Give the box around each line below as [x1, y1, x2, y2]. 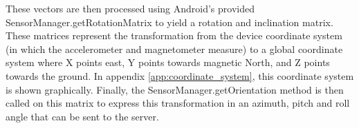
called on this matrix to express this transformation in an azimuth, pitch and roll [6, 96, 350, 110]
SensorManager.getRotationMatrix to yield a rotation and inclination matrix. [6, 14, 333, 29]
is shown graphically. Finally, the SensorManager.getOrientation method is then [6, 82, 344, 96]
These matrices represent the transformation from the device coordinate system [6, 28, 342, 43]
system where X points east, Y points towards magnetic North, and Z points [6, 55, 330, 70]
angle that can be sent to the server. [6, 109, 159, 123]
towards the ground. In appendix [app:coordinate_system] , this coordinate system [6, 68, 354, 83]
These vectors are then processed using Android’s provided [6, 1, 255, 15]
